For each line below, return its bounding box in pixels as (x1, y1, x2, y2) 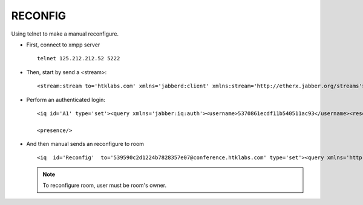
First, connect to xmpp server (26, 41, 100, 48)
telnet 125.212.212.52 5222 (37, 55, 120, 62)
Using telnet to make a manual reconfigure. (11, 30, 119, 37)
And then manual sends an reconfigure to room (26, 140, 145, 148)
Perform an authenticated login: (26, 96, 106, 103)
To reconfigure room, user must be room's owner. (42, 181, 167, 189)
